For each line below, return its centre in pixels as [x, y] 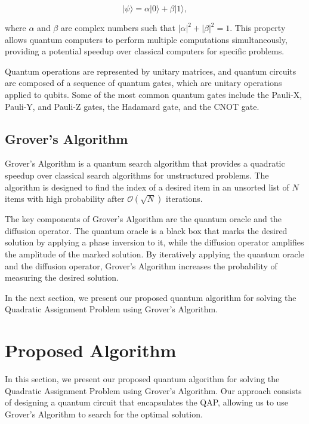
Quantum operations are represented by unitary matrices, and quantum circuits [151, 71]
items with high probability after [65, 199]
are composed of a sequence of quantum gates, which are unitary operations [143, 83]
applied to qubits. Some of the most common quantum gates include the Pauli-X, [154, 94]
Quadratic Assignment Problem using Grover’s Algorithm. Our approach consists [153, 390]
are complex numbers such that [118, 27]
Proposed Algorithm [91, 350]
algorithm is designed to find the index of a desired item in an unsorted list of [147, 187]
